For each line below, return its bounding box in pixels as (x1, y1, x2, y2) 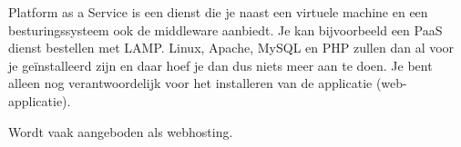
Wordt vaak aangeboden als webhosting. (8, 122, 233, 141)
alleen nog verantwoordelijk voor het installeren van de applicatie (8, 73, 373, 93)
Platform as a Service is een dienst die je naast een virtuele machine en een (8, 3, 428, 21)
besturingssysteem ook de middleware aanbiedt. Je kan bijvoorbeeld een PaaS (8, 20, 443, 39)
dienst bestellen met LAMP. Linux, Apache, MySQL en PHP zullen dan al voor (8, 38, 455, 57)
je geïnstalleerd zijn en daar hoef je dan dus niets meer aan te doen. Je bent (8, 55, 433, 74)
